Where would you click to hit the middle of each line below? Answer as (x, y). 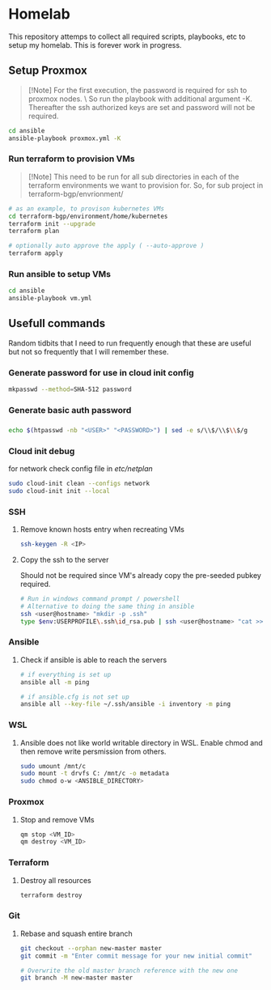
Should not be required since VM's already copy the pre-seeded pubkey (140, 576)
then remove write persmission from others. (93, 751)
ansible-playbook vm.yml (50, 299)
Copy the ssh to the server (64, 560)
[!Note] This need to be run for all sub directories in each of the (133, 176)
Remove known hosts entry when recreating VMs (102, 529)
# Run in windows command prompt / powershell (100, 599)
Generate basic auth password (70, 410)
